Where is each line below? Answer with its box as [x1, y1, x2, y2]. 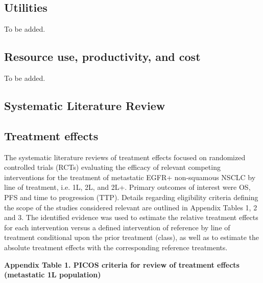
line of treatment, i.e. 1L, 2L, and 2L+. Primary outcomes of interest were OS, [4, 182, 251, 192]
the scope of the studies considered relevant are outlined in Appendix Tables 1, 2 [4, 202, 257, 212]
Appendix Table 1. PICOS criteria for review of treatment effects [4, 259, 240, 270]
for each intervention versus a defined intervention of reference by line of [4, 222, 230, 232]
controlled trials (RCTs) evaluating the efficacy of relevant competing [4, 162, 221, 172]
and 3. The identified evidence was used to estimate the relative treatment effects [4, 212, 258, 223]
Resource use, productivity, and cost [4, 49, 201, 64]
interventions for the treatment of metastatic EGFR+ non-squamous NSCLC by [4, 171, 256, 182]
